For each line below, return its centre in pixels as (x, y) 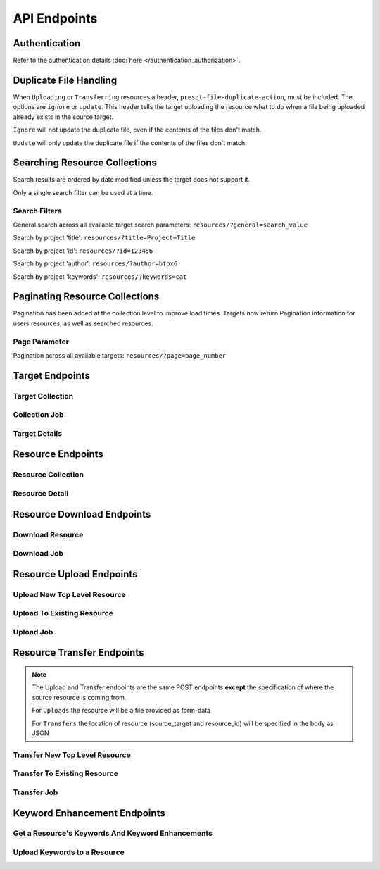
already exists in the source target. (63, 117)
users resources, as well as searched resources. (83, 323)
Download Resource (48, 534)
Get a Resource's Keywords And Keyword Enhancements (113, 833)
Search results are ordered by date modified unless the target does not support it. (131, 180)
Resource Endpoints (58, 454)
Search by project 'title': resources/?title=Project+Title (104, 238)
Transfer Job (36, 792)
